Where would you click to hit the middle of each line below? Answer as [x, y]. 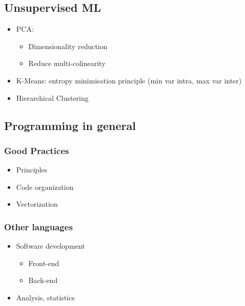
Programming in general [70, 125]
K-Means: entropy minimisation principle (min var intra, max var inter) [129, 80]
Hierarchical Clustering [52, 97]
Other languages [38, 226]
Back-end [43, 280]
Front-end [44, 263]
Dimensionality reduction [68, 46]
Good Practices [37, 150]
